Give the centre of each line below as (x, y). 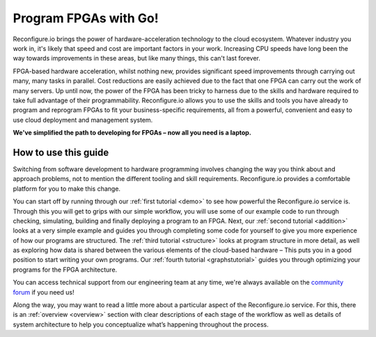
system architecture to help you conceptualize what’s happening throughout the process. (141, 324)
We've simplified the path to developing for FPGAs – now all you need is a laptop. (132, 133)
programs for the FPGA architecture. (65, 269)
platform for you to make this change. (67, 189)
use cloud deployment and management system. (83, 120)
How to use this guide (61, 152)
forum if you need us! (44, 292)
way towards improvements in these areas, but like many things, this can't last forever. (136, 58)
